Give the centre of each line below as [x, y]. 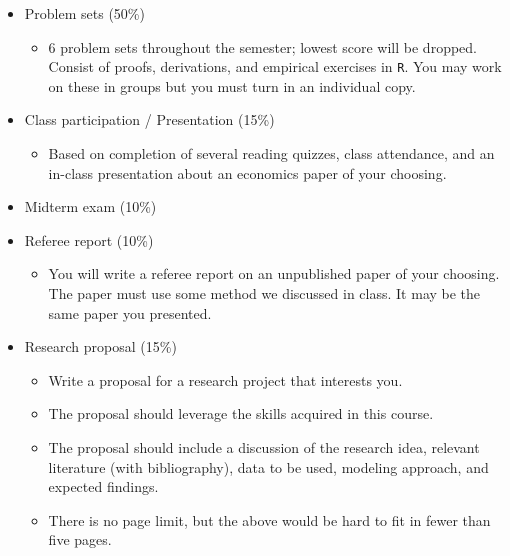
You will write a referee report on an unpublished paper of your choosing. [274, 273]
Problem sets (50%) [84, 13]
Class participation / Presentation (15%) [149, 119]
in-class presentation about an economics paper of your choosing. [247, 172]
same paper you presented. [130, 312]
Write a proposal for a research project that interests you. [225, 379]
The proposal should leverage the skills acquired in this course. [241, 413]
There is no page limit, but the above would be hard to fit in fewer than [269, 519]
